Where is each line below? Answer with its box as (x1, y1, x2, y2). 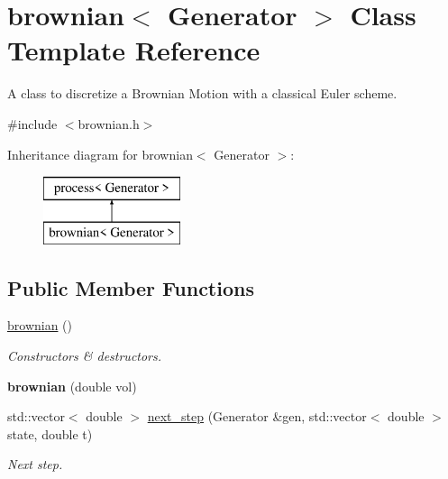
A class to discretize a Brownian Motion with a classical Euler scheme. (7, 84, 398, 103)
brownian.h (78, 114, 140, 133)
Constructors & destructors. (7, 346, 162, 365)
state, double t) (7, 424, 93, 443)
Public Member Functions (7, 273, 254, 301)
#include (7, 114, 58, 133)
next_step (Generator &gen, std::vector (147, 407, 367, 426)
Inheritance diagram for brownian (7, 144, 193, 163)
